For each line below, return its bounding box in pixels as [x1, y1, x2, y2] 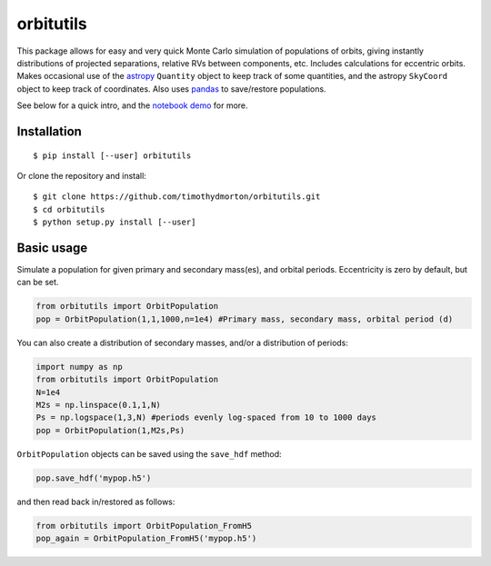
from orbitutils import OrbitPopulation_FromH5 [35, 521, 252, 531]
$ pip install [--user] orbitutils [33, 150, 192, 161]
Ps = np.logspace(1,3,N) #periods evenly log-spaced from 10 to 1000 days [35, 412, 377, 422]
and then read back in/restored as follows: [16, 496, 175, 507]
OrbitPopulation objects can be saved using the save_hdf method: [16, 448, 282, 459]
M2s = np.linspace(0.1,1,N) [35, 400, 161, 410]
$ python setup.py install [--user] [33, 217, 196, 227]
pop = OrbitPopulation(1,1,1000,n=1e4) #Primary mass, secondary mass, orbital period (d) [35, 313, 454, 324]
